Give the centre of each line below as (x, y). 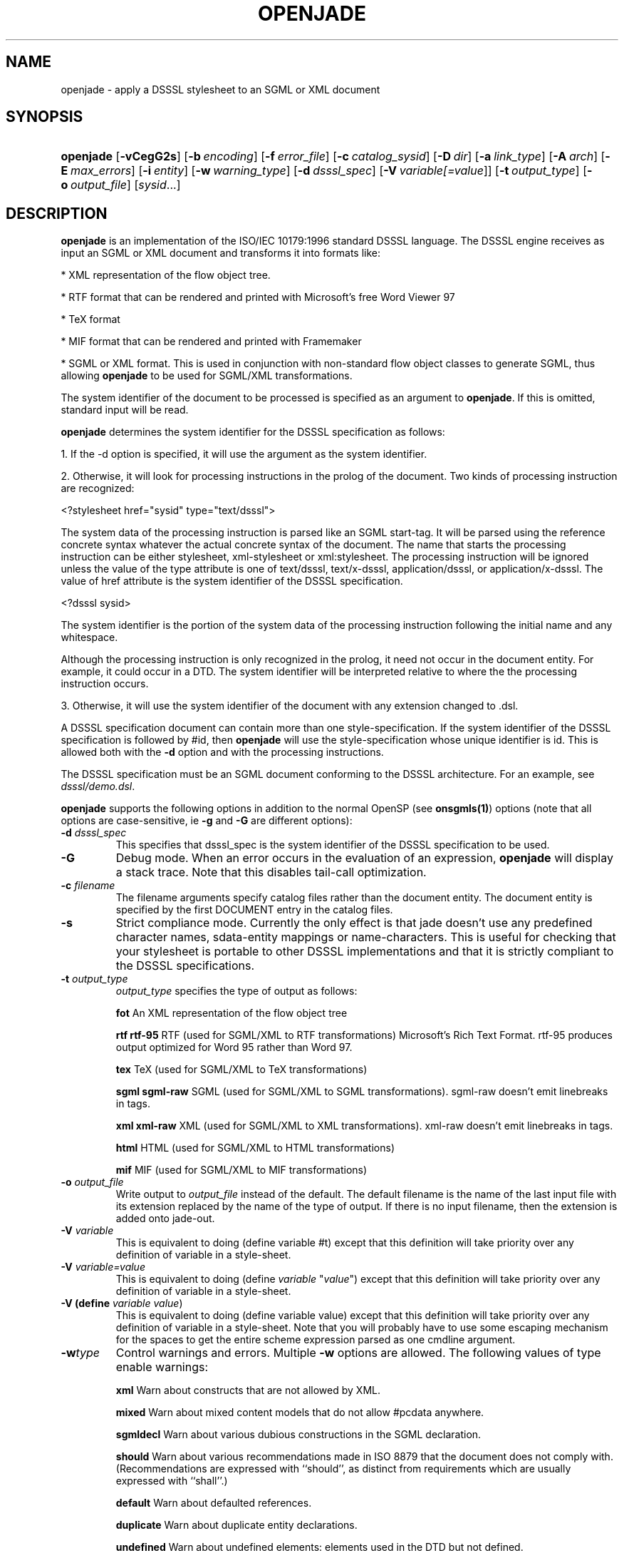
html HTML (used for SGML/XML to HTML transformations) (255, 1148)
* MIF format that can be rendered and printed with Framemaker (211, 342)
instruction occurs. (105, 684)
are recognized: (98, 488)
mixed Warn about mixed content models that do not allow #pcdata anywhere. (300, 1413)
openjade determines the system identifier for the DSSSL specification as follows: (253, 432)
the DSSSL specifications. (185, 966)
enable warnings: (162, 1367)
